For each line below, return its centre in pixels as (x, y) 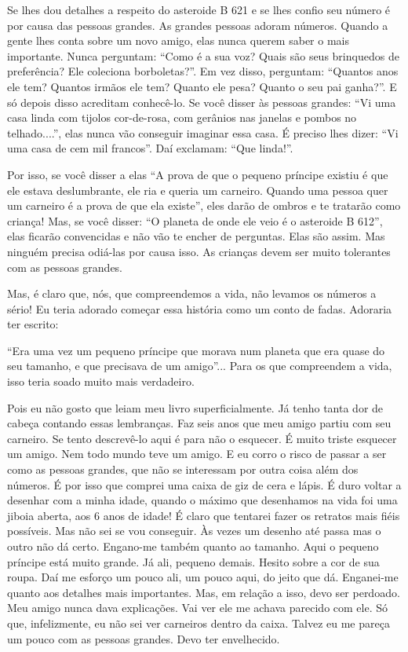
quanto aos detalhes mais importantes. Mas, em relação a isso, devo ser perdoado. (204, 592)
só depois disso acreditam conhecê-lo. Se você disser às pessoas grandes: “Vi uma (202, 102)
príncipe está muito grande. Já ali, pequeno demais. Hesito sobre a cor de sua (193, 561)
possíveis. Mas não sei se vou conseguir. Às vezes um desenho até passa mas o (194, 531)
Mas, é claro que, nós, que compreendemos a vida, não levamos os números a (192, 293)
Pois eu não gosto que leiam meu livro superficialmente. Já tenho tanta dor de (195, 407)
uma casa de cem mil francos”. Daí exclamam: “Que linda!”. (150, 148)
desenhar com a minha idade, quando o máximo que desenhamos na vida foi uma (202, 500)
